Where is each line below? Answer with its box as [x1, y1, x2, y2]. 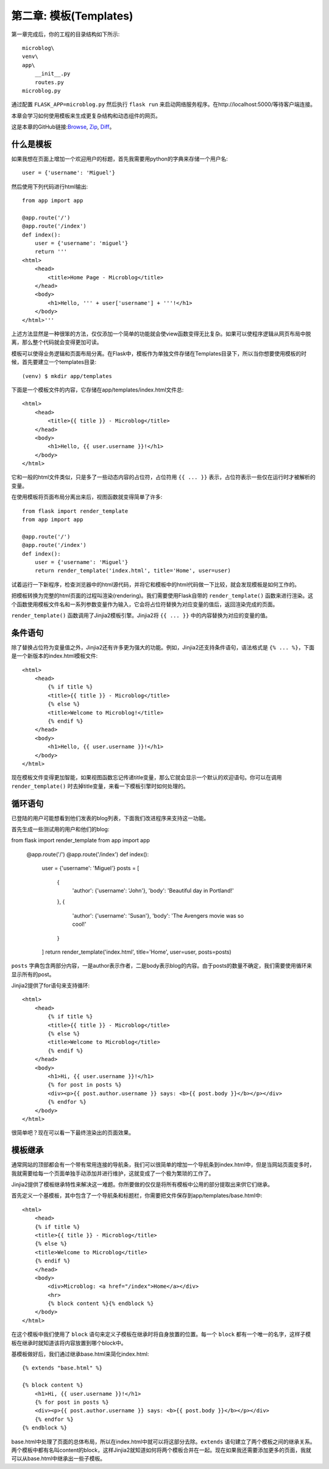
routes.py [34, 79, 64, 85]
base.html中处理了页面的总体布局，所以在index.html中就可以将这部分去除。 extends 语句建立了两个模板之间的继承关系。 [11, 1438, 316, 1445]
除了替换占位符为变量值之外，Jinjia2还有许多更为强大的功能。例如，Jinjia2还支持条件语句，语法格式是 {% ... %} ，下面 [11, 643, 315, 651]
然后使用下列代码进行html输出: [11, 183, 88, 190]
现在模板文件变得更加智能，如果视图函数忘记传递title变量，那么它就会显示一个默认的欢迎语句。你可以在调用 [11, 774, 283, 781]
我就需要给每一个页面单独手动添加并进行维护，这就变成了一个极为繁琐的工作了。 [11, 1170, 214, 1177]
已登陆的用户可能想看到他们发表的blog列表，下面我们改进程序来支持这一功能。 [11, 814, 210, 821]
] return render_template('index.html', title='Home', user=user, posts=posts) [41, 948, 232, 956]
